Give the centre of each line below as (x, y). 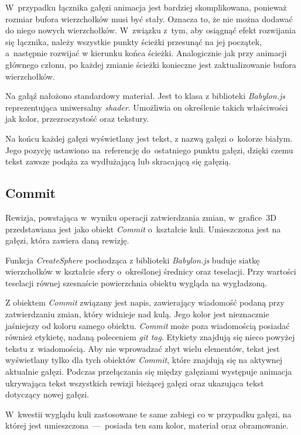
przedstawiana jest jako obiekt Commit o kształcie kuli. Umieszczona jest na (143, 229)
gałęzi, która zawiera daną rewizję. (67, 240)
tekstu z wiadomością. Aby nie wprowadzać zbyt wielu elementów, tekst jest (143, 348)
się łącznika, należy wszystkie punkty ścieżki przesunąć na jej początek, (134, 41)
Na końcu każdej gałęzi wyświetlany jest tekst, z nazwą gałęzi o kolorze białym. (149, 138)
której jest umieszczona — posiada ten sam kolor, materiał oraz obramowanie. (147, 425)
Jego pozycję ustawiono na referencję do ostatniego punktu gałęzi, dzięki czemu (149, 150)
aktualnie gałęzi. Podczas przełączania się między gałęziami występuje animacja (149, 371)
